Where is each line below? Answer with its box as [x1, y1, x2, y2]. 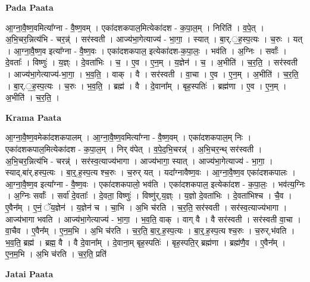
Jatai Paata [5, 267, 54, 280]
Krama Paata [5, 111, 61, 123]
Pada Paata [5, 1, 54, 13]
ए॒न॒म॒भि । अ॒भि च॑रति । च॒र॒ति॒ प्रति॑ [5, 247, 107, 260]
